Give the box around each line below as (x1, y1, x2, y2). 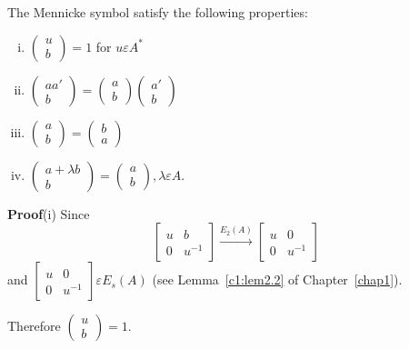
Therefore (7, 316, 61, 335)
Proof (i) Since (7, 204, 90, 223)
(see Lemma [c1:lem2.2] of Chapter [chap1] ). (152, 270, 403, 289)
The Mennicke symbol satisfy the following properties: (7, 3, 308, 21)
